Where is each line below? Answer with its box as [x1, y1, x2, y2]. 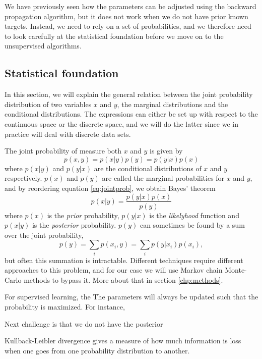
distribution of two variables [5, 98, 92, 109]
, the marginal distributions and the [117, 98, 228, 109]
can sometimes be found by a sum [140, 220, 245, 230]
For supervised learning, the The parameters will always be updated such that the [5, 291, 258, 302]
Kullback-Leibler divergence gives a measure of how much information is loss [5, 335, 241, 346]
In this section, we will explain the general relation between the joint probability [5, 89, 253, 99]
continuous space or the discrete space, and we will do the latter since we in [5, 118, 238, 129]
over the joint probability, [5, 229, 84, 240]
